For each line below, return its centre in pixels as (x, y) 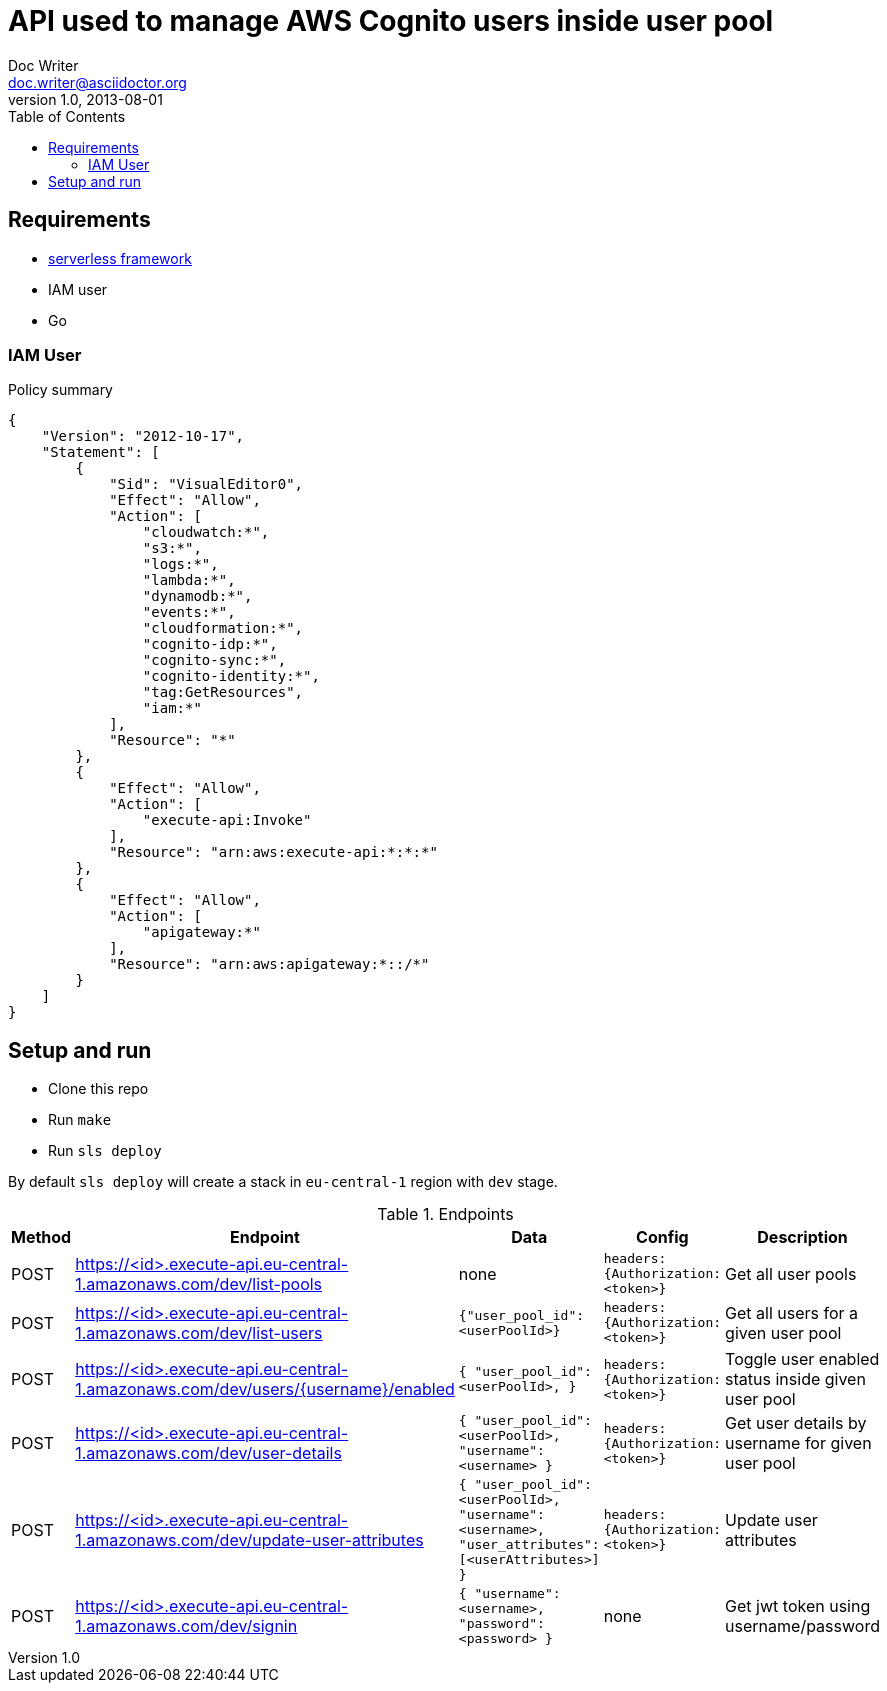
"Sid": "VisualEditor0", (206, 484)
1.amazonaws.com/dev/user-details (208, 1453)
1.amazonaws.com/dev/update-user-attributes (249, 1539)
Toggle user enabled (802, 1359)
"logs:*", (180, 564)
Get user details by (796, 1423)
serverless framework (120, 258)
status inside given (795, 1379)
